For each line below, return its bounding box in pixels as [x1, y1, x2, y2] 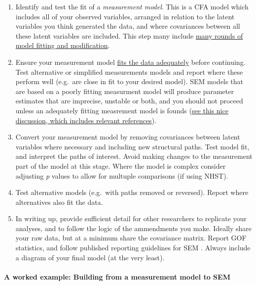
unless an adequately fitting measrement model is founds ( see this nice [15, 105, 228, 115]
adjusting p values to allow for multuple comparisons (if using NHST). [15, 170, 228, 181]
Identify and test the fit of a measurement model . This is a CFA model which [15, 1, 249, 11]
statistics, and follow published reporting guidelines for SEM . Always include [15, 242, 251, 253]
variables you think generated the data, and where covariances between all [15, 21, 240, 31]
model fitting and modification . [15, 40, 110, 50]
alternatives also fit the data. [15, 196, 103, 207]
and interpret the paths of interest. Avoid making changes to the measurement [15, 151, 253, 161]
